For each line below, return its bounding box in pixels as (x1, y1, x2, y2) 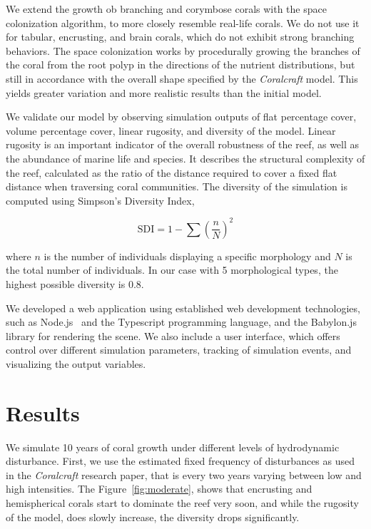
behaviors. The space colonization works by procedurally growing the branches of (6, 43, 360, 58)
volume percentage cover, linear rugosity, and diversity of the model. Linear (6, 123, 336, 138)
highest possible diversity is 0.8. (6, 277, 144, 291)
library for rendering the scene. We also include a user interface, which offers (6, 328, 340, 343)
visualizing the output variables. (6, 356, 146, 371)
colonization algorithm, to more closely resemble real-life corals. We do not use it (6, 15, 360, 30)
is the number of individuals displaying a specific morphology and (44, 248, 331, 263)
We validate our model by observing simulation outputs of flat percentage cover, (6, 109, 357, 124)
